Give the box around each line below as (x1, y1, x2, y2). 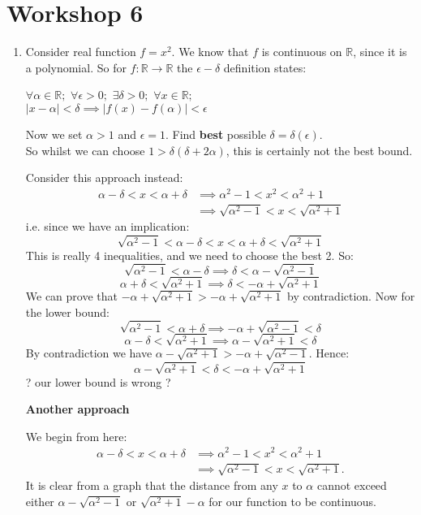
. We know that (171, 43, 249, 60)
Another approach (25, 400, 130, 418)
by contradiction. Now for (287, 288, 415, 305)
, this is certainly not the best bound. (226, 141, 413, 158)
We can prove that (25, 288, 118, 305)
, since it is (353, 43, 407, 60)
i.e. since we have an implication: (25, 218, 190, 235)
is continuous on (261, 43, 342, 60)
